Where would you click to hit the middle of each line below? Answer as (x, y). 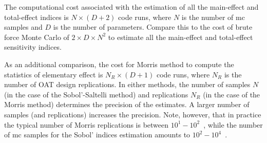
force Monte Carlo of (37, 37)
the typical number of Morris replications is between (87, 124)
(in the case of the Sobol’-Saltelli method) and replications (96, 94)
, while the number (233, 124)
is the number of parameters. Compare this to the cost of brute (153, 27)
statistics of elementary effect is (54, 74)
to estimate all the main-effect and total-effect (180, 37)
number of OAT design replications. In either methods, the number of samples (127, 84)
